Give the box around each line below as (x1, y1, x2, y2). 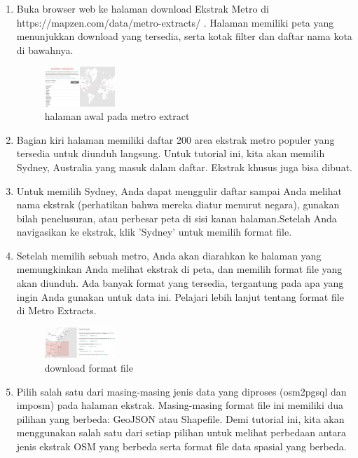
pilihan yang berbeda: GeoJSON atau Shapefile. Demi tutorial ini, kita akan (16, 411, 345, 426)
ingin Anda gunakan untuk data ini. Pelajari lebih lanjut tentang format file (16, 289, 344, 304)
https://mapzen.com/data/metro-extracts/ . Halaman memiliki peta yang (16, 15, 334, 29)
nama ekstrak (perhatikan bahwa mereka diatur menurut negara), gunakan (16, 197, 340, 212)
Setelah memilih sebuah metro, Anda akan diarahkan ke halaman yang (16, 248, 322, 262)
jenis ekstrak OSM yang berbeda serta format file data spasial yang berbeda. (16, 438, 347, 453)
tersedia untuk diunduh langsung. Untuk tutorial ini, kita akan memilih (16, 146, 325, 161)
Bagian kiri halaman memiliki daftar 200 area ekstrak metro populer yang (16, 132, 335, 147)
